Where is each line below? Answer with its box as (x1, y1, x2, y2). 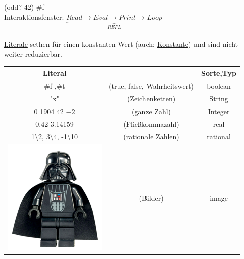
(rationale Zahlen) (123, 131, 179, 141)
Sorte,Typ (201, 68, 237, 78)
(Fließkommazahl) (123, 118, 179, 129)
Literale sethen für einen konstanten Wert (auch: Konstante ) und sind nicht (4, 38, 238, 49)
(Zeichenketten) (127, 93, 176, 103)
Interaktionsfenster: (4, 11, 64, 22)
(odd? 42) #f (4, 2, 44, 12)
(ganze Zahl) (132, 106, 171, 116)
